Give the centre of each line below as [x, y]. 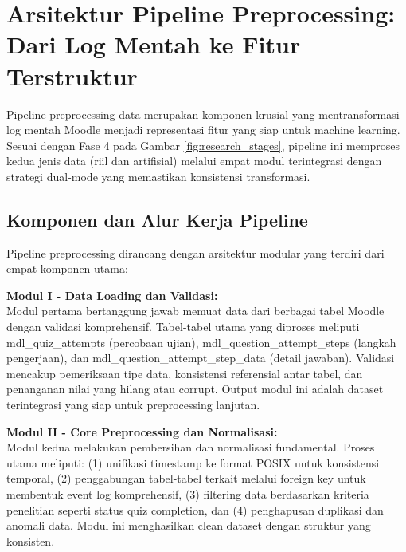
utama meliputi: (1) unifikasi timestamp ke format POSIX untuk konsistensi [193, 462]
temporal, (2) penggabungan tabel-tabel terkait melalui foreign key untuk [186, 478]
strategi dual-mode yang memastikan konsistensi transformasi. [158, 176]
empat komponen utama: [67, 268]
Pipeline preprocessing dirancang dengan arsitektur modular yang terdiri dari [195, 252]
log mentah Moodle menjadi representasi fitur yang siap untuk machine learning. [203, 130]
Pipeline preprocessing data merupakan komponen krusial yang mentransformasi [203, 114]
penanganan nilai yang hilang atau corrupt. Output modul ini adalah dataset [195, 389]
